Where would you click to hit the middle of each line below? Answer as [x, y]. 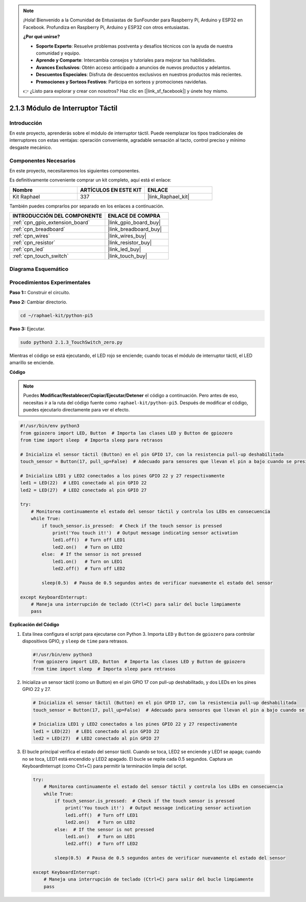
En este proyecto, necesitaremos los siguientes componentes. [75, 170]
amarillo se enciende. [32, 363]
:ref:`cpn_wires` [31, 236]
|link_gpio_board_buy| [134, 223]
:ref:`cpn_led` [29, 249]
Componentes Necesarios [43, 161]
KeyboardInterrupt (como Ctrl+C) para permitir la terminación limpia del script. [105, 766]
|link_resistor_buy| [130, 243]
